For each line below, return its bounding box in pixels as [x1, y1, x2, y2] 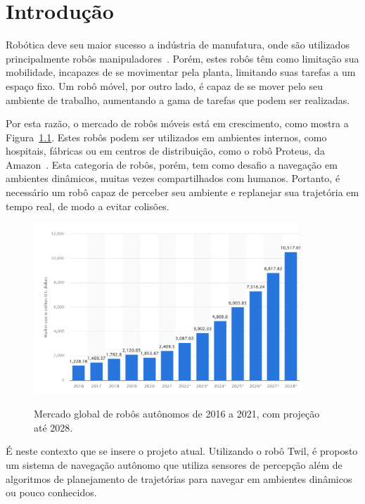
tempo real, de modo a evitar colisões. [6, 198, 169, 213]
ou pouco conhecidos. [6, 485, 97, 500]
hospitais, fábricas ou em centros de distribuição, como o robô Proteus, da [6, 143, 325, 158]
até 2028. [34, 420, 73, 434]
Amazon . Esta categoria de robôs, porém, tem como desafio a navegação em [6, 157, 338, 172]
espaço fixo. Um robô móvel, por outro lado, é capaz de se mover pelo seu [6, 78, 324, 93]
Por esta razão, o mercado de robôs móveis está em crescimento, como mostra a [6, 116, 349, 131]
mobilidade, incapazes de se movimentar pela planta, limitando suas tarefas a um [6, 65, 356, 79]
